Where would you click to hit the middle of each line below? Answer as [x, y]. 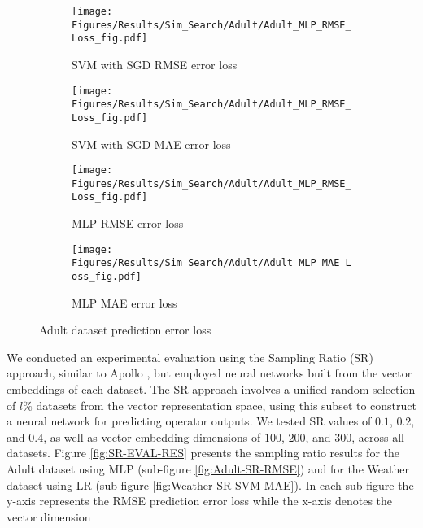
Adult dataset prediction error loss [125, 330]
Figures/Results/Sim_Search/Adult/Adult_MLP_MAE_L [211, 263]
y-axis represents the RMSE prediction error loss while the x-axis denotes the [200, 501]
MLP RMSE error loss [128, 223]
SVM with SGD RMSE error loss [155, 64]
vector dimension [49, 516]
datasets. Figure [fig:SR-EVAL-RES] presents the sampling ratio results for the [203, 453]
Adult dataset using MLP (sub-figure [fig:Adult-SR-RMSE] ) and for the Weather [208, 469]
